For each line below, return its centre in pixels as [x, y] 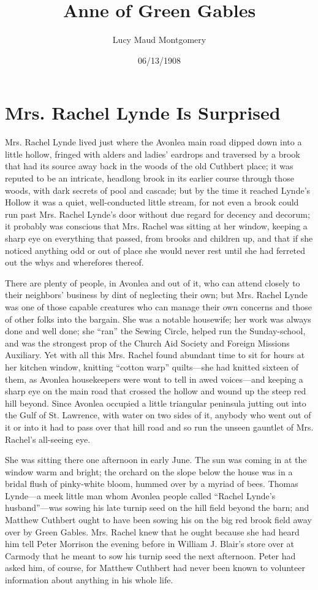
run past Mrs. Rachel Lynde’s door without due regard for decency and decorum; [157, 214]
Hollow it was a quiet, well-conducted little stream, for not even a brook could [152, 202]
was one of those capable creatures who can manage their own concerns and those [158, 306]
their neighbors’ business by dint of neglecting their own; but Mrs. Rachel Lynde [157, 295]
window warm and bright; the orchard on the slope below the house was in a [149, 471]
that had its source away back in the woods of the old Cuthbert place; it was [149, 166]
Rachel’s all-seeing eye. [48, 439]
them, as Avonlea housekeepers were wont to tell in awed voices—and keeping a [154, 379]
